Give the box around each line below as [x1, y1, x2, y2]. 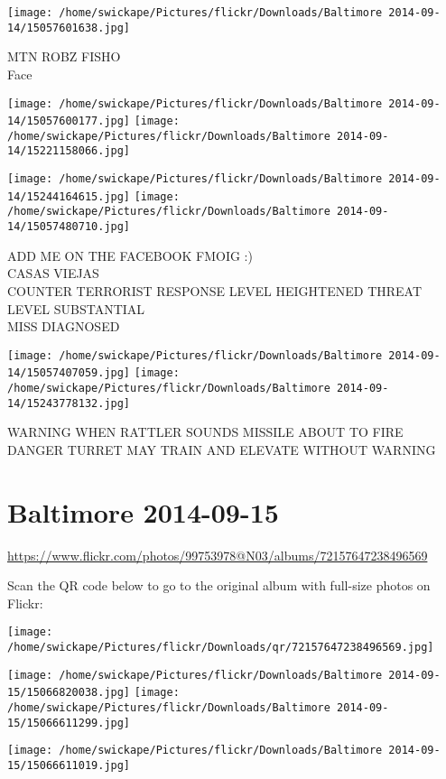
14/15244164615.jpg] [7, 190, 131, 203]
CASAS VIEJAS [7, 264, 99, 283]
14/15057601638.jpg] [7, 21, 131, 34]
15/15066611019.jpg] [7, 759, 131, 773]
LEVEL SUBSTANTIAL [7, 299, 145, 318]
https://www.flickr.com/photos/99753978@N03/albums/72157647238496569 [7, 545, 428, 564]
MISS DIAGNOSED [7, 317, 120, 336]
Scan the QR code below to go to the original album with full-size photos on [7, 576, 431, 595]
